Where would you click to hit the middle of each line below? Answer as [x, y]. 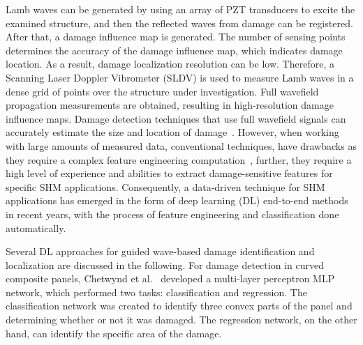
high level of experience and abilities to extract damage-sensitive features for [169, 173]
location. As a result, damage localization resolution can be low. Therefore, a [170, 64]
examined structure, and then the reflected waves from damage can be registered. [179, 23]
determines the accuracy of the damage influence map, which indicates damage [174, 50]
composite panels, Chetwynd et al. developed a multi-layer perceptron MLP [170, 278]
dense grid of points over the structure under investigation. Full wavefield [162, 91]
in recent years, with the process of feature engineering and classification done [172, 214]
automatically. [36, 228]
